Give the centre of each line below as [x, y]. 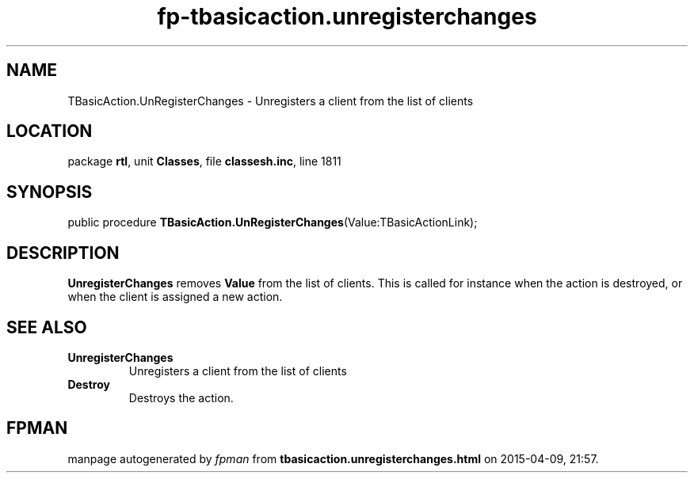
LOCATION [50, 131]
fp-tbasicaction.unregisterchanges [347, 17]
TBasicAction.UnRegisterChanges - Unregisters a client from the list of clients [271, 101]
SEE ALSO [47, 327]
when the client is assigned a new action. [175, 297]
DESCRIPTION [63, 253]
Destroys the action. [181, 397]
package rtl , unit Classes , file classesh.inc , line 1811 [204, 162]
